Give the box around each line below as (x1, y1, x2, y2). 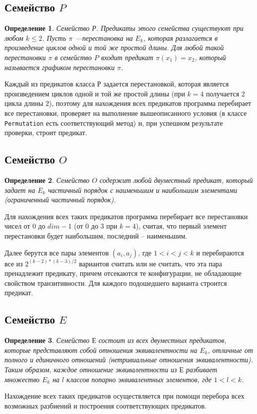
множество (4, 374, 40, 384)
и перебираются (196, 247, 244, 257)
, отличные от (207, 344, 253, 355)
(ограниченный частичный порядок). (4, 194, 116, 205)
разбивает (186, 364, 217, 374)
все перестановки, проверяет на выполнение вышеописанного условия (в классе (4, 107, 247, 118)
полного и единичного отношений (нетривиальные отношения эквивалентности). (4, 354, 254, 365)
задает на (4, 184, 35, 195)
